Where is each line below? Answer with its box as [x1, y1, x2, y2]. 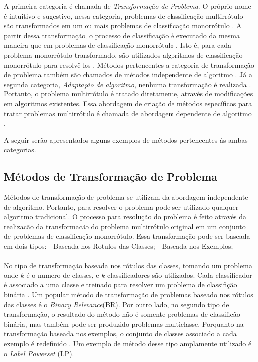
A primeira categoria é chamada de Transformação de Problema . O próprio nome [4, 1, 251, 11]
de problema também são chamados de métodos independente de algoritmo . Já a [4, 69, 253, 80]
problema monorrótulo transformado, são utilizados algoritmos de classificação [4, 49, 243, 60]
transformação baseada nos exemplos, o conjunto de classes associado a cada [4, 328, 237, 339]
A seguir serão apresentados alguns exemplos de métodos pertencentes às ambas [4, 134, 248, 145]
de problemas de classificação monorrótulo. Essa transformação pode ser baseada [4, 231, 250, 241]
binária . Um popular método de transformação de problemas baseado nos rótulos [4, 289, 253, 300]
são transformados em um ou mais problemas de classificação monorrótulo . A [4, 20, 242, 31]
